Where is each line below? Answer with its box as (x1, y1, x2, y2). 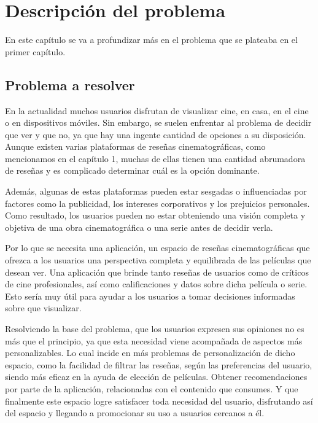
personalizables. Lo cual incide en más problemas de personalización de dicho (5, 346, 295, 359)
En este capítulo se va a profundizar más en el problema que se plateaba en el (5, 33, 298, 46)
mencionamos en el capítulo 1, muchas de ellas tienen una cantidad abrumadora (5, 152, 306, 165)
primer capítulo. (5, 45, 66, 58)
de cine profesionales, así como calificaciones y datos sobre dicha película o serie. (5, 277, 308, 290)
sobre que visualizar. (5, 301, 82, 314)
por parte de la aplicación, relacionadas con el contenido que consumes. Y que (5, 382, 298, 395)
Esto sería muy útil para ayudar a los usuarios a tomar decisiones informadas (5, 289, 295, 302)
